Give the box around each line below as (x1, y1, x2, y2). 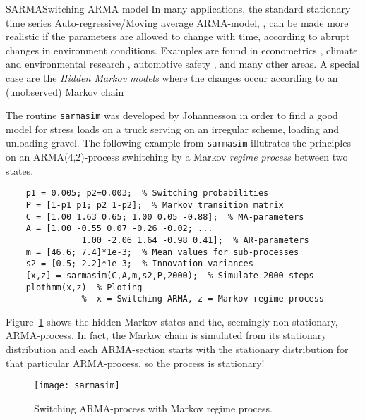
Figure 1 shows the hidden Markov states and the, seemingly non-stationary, (6, 314, 338, 328)
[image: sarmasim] (34, 381, 120, 391)
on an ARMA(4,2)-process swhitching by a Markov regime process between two (6, 149, 348, 164)
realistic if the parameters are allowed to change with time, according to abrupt (6, 29, 350, 44)
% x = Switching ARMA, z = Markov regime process (81, 294, 325, 304)
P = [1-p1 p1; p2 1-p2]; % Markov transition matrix (25, 199, 284, 210)
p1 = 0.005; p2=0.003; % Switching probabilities (25, 188, 269, 199)
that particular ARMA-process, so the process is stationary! (6, 355, 265, 370)
